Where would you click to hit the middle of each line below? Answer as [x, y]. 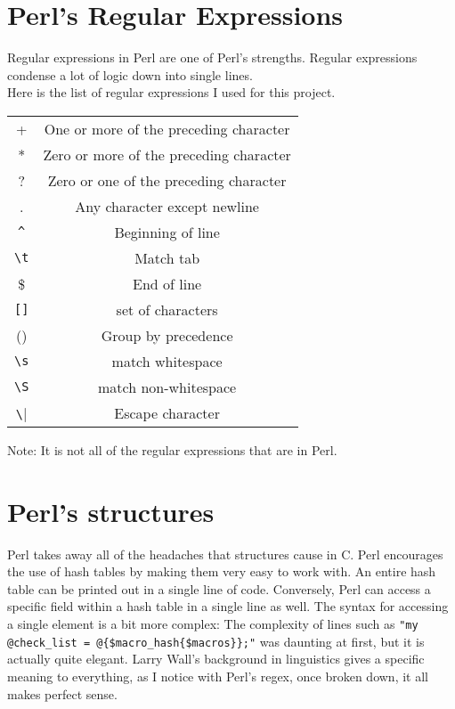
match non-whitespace [167, 387]
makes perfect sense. [62, 693]
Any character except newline [167, 206]
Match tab [167, 257]
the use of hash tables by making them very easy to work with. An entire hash [222, 571]
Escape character [167, 412]
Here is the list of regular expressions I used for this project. [171, 92]
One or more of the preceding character [167, 128]
